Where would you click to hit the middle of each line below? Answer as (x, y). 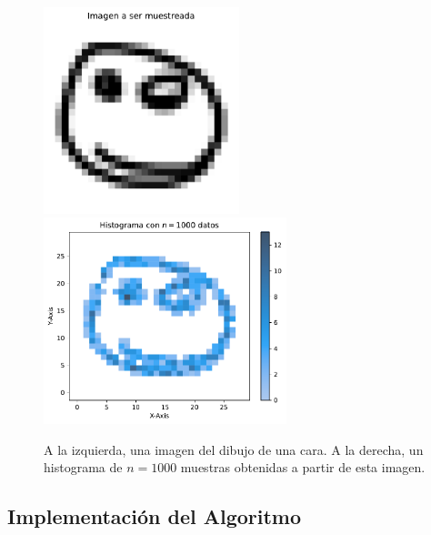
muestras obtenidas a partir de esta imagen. (303, 467)
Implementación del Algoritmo (155, 516)
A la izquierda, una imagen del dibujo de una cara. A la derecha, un (234, 449)
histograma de (83, 467)
